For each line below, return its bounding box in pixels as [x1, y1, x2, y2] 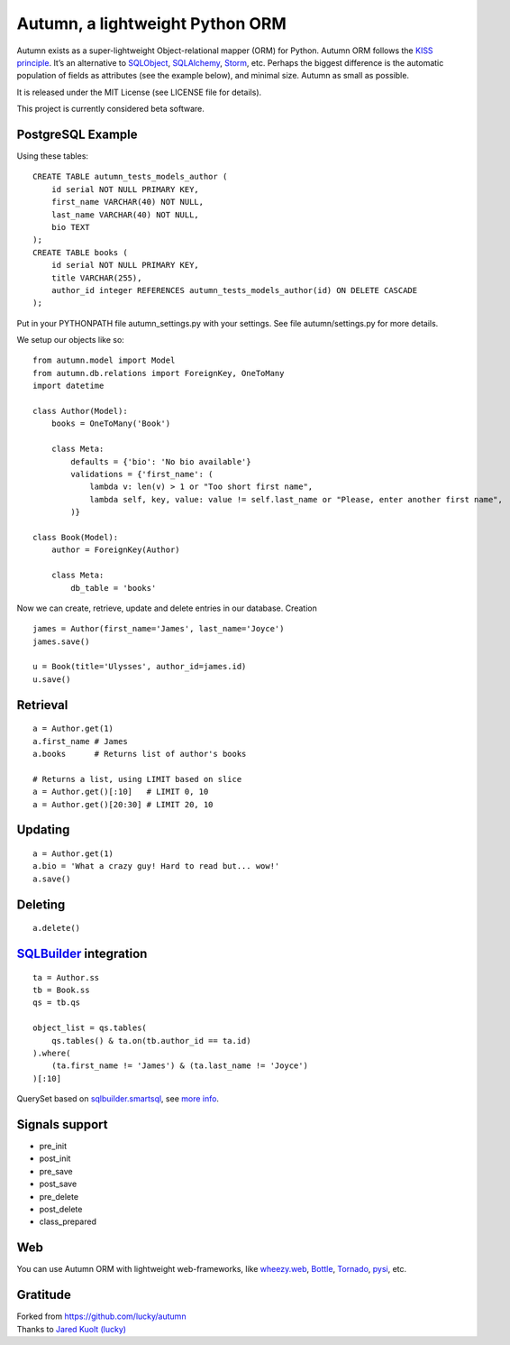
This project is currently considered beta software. [16, 104, 205, 115]
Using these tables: [16, 151, 89, 161]
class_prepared [39, 1216, 97, 1227]
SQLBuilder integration [16, 946, 148, 962]
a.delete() [32, 923, 81, 934]
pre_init [39, 1141, 68, 1152]
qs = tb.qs [32, 998, 81, 1008]
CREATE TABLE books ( [32, 247, 128, 257]
